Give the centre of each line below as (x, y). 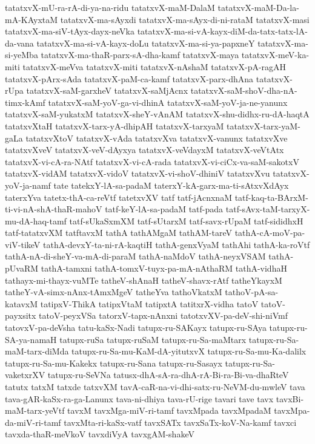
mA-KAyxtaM (31, 19)
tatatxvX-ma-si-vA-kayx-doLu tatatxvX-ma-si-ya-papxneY (146, 43)
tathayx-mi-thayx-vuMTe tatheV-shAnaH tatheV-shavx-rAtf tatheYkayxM (144, 280)
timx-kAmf (25, 102)
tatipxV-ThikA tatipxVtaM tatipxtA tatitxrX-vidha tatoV (149, 303)
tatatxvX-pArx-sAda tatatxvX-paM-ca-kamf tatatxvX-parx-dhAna (129, 78)
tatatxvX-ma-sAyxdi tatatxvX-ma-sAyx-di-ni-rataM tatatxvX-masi (185, 19)
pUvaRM (22, 268)
